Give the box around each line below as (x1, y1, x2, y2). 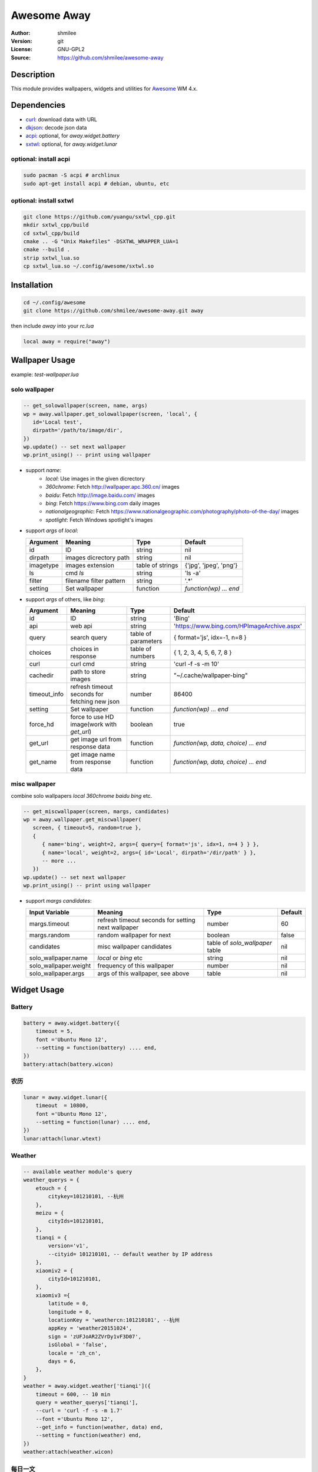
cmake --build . (23, 246, 71, 253)
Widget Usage (11, 985, 65, 995)
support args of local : (25, 527, 79, 534)
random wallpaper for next (97, 931, 171, 939)
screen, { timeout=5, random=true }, (32, 824, 141, 831)
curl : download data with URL (25, 115, 97, 123)
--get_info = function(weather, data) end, (35, 1424, 163, 1431)
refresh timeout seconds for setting (97, 916, 196, 924)
